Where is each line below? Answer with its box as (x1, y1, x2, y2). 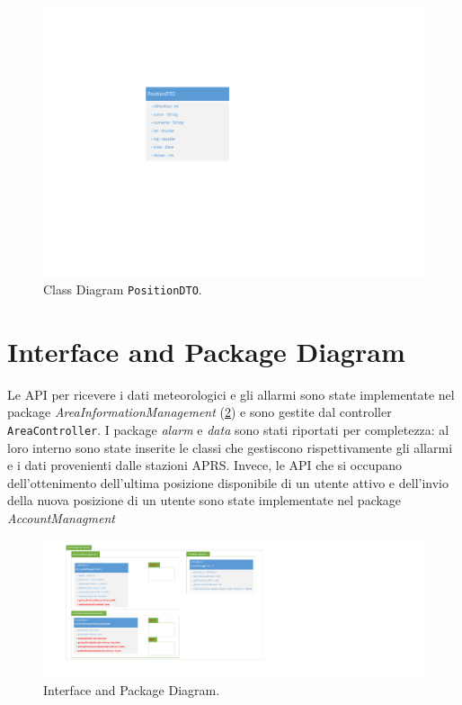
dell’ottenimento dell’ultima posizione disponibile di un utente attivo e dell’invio (7, 473, 449, 492)
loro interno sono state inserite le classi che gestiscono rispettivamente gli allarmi (7, 438, 453, 456)
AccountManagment (7, 508, 115, 527)
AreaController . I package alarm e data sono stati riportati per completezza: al (7, 420, 449, 438)
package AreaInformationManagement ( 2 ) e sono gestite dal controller (7, 402, 392, 421)
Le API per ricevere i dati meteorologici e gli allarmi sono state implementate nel (7, 384, 455, 403)
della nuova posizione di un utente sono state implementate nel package (7, 491, 402, 510)
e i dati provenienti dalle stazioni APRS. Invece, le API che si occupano (7, 456, 403, 475)
